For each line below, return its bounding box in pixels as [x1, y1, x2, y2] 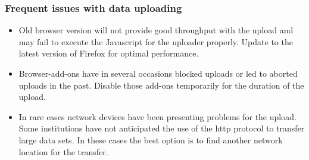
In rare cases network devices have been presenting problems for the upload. [18, 110, 296, 123]
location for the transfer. [18, 145, 108, 158]
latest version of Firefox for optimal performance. [18, 47, 199, 59]
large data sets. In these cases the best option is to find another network [18, 133, 283, 146]
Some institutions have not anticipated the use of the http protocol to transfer [18, 122, 305, 134]
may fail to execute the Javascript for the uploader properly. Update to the [18, 35, 293, 48]
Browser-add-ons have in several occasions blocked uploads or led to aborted [18, 67, 298, 79]
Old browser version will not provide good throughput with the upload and [18, 24, 294, 36]
